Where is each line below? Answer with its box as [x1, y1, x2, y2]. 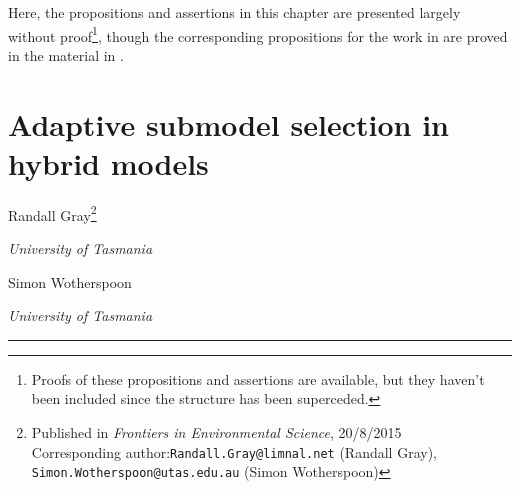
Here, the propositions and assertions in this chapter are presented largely [8, 2, 461, 22]
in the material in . [8, 44, 124, 65]
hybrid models [8, 142, 209, 183]
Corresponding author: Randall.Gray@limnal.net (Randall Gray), [31, 441, 437, 462]
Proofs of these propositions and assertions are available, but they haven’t [31, 368, 485, 389]
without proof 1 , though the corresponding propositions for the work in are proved [8, 22, 508, 46]
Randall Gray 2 [8, 201, 97, 225]
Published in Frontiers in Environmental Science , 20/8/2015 [31, 421, 402, 442]
